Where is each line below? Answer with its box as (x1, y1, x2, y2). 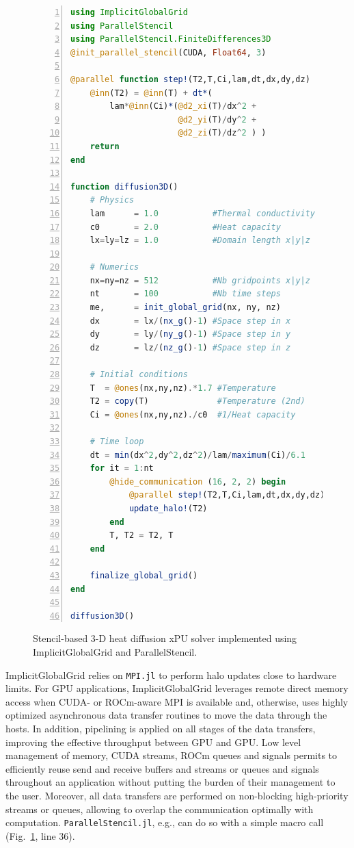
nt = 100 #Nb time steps (90, 289, 281, 299)
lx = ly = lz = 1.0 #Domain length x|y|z (90, 235, 310, 246)
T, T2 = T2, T (109, 530, 174, 541)
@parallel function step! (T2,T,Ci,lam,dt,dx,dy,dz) (70, 74, 310, 84)
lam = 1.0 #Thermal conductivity (90, 208, 315, 218)
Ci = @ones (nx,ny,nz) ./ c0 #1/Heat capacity (90, 409, 296, 420)
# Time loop (90, 437, 144, 446)
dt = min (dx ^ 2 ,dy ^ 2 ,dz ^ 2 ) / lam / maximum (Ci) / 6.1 (90, 450, 305, 460)
